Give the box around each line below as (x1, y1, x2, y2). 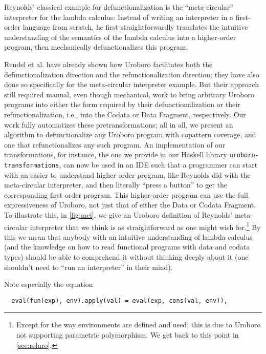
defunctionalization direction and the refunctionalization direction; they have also (4, 69, 259, 79)
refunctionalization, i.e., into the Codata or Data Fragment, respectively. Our (4, 109, 246, 119)
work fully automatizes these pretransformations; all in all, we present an (4, 119, 233, 130)
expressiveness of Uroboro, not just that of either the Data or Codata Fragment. (4, 199, 256, 210)
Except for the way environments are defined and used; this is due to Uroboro (16, 319, 261, 330)
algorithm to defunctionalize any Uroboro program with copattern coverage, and (4, 129, 256, 140)
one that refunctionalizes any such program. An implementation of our (4, 139, 226, 150)
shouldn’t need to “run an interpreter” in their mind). (4, 261, 173, 272)
